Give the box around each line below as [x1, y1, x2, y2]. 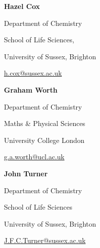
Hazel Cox [4, 1, 40, 11]
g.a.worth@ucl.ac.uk [4, 151, 65, 162]
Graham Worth [4, 84, 57, 95]
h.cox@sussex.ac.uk [4, 68, 62, 78]
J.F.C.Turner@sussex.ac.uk [4, 235, 86, 246]
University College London [4, 134, 85, 145]
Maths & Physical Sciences [4, 118, 86, 128]
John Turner [4, 168, 48, 178]
